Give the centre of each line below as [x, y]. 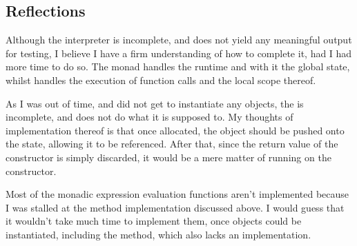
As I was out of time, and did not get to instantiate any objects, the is [155, 103]
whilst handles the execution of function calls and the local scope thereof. [161, 80]
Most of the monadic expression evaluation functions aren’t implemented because [177, 194]
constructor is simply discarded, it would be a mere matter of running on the [168, 157]
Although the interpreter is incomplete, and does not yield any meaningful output [179, 40]
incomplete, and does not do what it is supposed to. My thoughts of [149, 117]
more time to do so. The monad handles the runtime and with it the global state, [178, 66]
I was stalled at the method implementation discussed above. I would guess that [175, 207]
